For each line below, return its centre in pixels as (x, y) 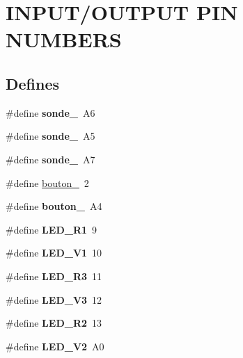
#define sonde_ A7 (50, 159)
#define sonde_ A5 (50, 136)
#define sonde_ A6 (50, 112)
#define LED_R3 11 (54, 276)
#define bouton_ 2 (47, 182)
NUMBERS (64, 39)
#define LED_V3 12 (54, 299)
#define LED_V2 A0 (55, 346)
